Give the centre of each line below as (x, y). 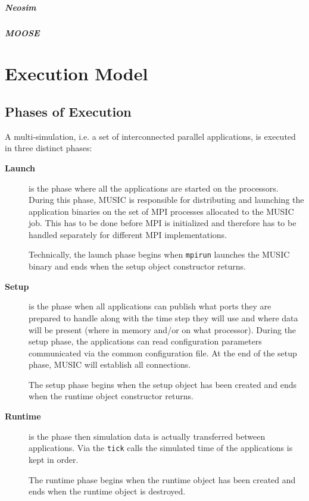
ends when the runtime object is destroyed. (107, 491)
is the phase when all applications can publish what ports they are (150, 306)
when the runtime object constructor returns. (111, 396)
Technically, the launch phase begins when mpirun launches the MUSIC (159, 254)
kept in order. (54, 459)
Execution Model (77, 73)
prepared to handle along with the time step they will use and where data (163, 317)
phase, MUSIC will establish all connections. (110, 364)
